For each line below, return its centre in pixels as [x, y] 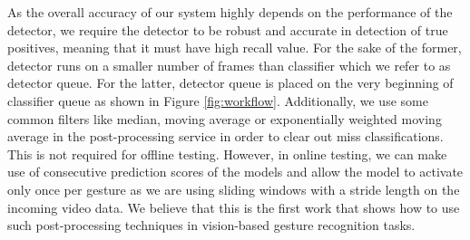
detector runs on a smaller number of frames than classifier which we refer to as [229, 65]
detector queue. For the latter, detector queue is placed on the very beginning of [230, 83]
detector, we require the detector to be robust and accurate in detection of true [228, 29]
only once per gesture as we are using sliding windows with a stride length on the [234, 189]
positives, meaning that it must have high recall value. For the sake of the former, [235, 48]
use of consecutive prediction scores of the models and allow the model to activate [235, 172]
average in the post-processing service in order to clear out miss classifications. [225, 136]
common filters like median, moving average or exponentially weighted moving [225, 118]
